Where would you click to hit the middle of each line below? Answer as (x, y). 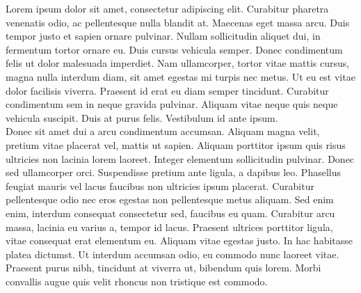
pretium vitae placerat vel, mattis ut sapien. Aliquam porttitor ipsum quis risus (176, 144)
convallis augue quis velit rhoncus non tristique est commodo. (137, 281)
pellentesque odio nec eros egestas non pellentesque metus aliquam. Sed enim (170, 199)
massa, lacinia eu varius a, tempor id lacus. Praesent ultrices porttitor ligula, (169, 227)
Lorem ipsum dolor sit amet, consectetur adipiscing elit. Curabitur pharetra (167, 8)
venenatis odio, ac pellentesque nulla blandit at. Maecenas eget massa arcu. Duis (178, 22)
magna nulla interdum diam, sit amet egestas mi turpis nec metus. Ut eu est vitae (180, 76)
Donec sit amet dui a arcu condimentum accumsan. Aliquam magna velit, (163, 131)
